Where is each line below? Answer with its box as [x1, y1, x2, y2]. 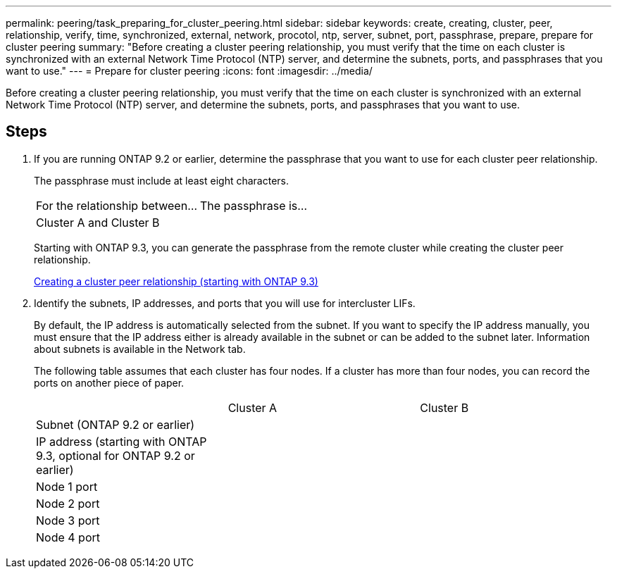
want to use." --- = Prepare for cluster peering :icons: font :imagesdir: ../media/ [6, 65, 373, 77]
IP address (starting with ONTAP [36, 434, 207, 449]
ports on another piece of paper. [34, 376, 185, 389]
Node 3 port [36, 513, 100, 528]
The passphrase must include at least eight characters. [34, 174, 289, 187]
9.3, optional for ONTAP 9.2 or [36, 448, 195, 463]
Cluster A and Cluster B [36, 215, 160, 230]
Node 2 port [36, 496, 100, 511]
